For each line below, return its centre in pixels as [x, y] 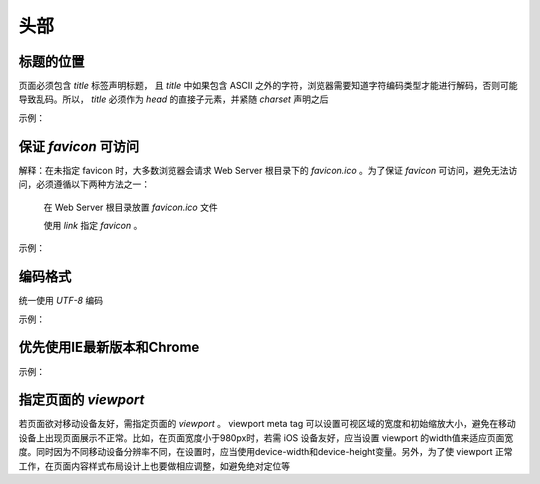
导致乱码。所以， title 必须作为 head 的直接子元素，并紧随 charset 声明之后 [173, 99]
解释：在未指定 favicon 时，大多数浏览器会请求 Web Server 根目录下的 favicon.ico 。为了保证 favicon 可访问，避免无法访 [268, 170]
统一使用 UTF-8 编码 [61, 301]
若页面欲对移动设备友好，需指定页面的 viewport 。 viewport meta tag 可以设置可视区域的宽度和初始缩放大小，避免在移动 [267, 424]
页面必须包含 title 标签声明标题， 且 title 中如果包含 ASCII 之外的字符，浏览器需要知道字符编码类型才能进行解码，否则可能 [268, 86]
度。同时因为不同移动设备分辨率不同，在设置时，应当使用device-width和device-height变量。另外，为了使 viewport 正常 [265, 452]
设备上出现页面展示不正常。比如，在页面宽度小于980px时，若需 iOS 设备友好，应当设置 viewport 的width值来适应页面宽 [266, 437]
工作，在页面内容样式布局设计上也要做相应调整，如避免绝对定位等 [154, 466]
